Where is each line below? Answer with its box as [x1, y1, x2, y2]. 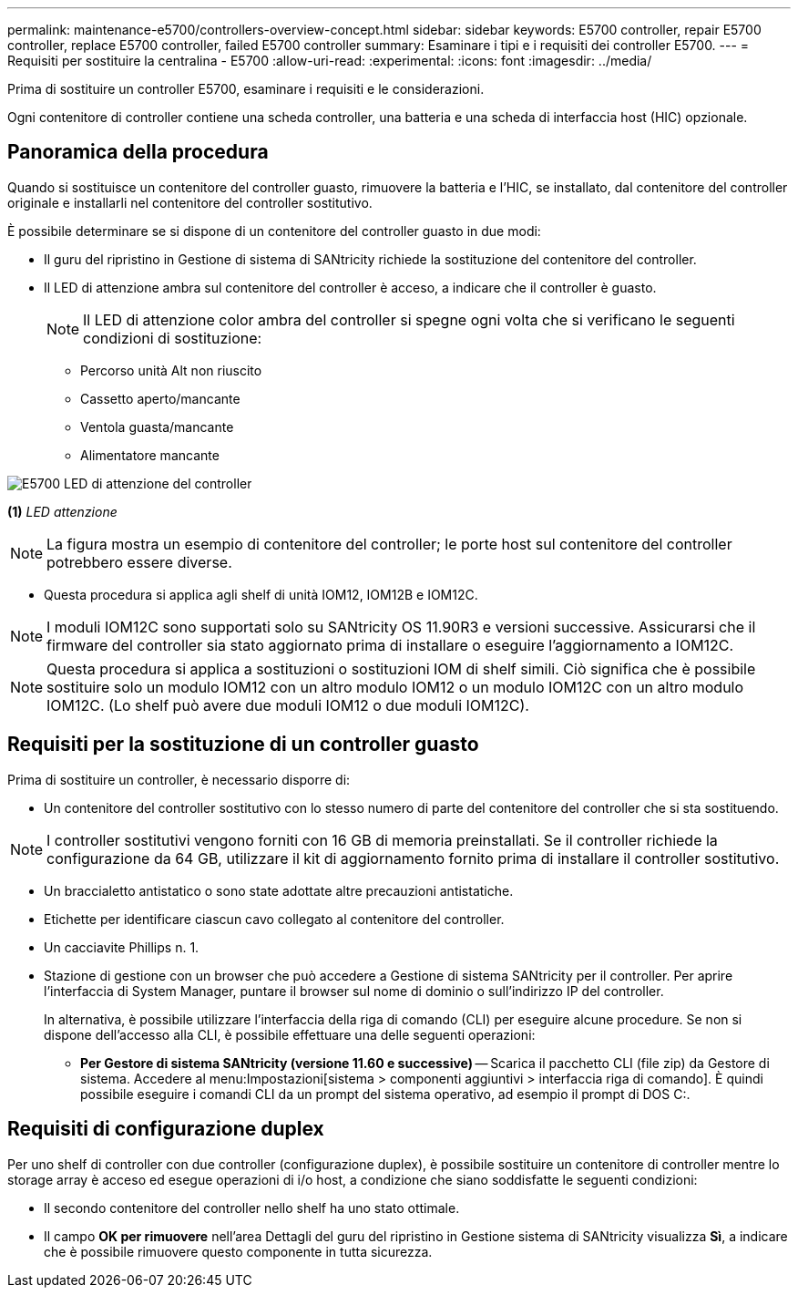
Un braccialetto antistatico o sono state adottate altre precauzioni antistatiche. [44, 882, 514, 899]
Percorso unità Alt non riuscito [80, 362, 262, 378]
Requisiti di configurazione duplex [7, 1117, 324, 1141]
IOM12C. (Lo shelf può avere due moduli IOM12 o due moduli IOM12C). [46, 695, 529, 714]
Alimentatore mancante [80, 447, 220, 463]
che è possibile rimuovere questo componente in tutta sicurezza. [44, 1243, 433, 1259]
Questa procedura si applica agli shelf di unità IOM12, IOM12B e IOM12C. [44, 586, 478, 602]
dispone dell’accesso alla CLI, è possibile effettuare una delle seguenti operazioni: [44, 1026, 536, 1043]
